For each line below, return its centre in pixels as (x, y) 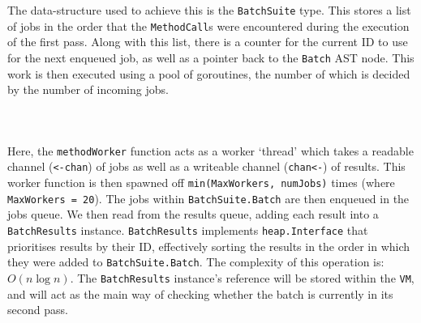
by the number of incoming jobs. (88, 89)
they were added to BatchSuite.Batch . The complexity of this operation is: (196, 262)
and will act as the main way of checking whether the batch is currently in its (200, 293)
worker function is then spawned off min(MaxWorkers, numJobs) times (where (201, 183)
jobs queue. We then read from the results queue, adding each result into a (193, 214)
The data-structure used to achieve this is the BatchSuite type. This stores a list (209, 10)
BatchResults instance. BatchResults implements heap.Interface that (188, 229)
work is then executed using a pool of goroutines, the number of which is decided (209, 73)
